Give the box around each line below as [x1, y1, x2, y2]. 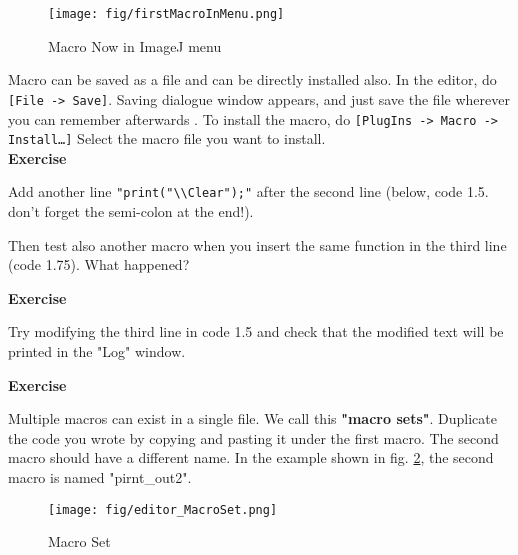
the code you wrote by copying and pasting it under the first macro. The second [8, 427, 499, 448]
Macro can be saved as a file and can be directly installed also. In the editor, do [8, 69, 497, 90]
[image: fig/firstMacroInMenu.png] [48, 7, 285, 21]
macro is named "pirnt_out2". [8, 467, 192, 487]
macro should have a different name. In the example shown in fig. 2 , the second [8, 447, 494, 468]
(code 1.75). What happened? [8, 254, 190, 275]
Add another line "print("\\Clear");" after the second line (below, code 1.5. [8, 181, 489, 202]
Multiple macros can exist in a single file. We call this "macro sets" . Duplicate [8, 408, 497, 429]
